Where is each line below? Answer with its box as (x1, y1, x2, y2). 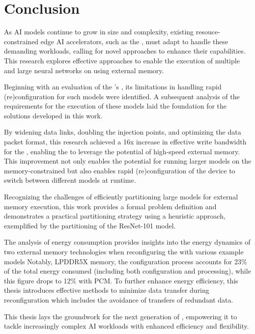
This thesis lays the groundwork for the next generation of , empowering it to (4, 311, 237, 321)
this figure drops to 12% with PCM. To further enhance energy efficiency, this (4, 275, 238, 285)
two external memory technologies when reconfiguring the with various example (4, 247, 244, 256)
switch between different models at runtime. (4, 175, 136, 185)
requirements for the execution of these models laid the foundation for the (4, 101, 227, 111)
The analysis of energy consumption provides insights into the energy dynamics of (4, 237, 251, 247)
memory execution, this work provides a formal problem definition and (4, 201, 217, 211)
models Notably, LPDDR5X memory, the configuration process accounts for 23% (4, 256, 247, 266)
